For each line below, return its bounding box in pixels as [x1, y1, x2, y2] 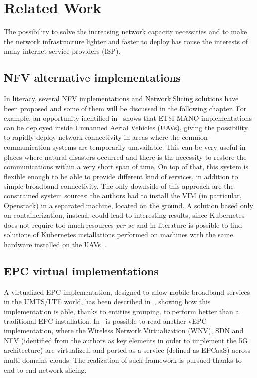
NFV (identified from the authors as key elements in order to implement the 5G [4, 335, 248, 345]
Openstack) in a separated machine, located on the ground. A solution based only [4, 200, 253, 210]
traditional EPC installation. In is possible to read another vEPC [4, 315, 207, 326]
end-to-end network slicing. [4, 364, 86, 375]
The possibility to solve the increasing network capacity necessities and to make [4, 26, 247, 37]
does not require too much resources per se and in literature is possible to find [4, 219, 242, 230]
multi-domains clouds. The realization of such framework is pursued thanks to [4, 354, 242, 365]
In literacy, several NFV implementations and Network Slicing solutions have [4, 93, 239, 104]
